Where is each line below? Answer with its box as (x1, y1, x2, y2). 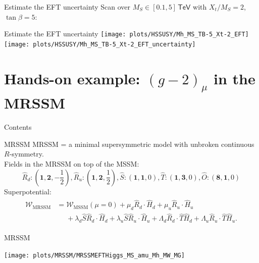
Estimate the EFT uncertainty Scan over (4, 2, 131, 12)
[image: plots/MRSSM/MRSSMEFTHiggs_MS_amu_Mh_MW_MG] (4, 251, 185, 259)
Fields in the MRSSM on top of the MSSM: (4, 159, 139, 169)
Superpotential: (4, 186, 51, 196)
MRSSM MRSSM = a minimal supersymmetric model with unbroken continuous (4, 138, 254, 149)
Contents (4, 122, 32, 132)
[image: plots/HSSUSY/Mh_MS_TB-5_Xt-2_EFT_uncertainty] (4, 40, 196, 48)
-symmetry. (9, 148, 44, 159)
